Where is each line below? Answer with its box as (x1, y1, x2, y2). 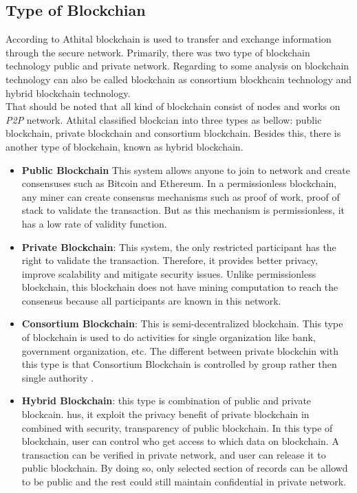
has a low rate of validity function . (21, 216, 167, 230)
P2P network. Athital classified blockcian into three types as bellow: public (6, 112, 322, 127)
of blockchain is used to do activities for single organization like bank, (21, 330, 316, 344)
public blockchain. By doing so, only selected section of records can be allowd (21, 461, 348, 475)
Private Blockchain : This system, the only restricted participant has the (21, 239, 336, 254)
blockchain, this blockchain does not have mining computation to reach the (21, 280, 338, 294)
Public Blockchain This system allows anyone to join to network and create (21, 162, 350, 177)
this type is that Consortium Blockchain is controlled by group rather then (21, 357, 337, 371)
